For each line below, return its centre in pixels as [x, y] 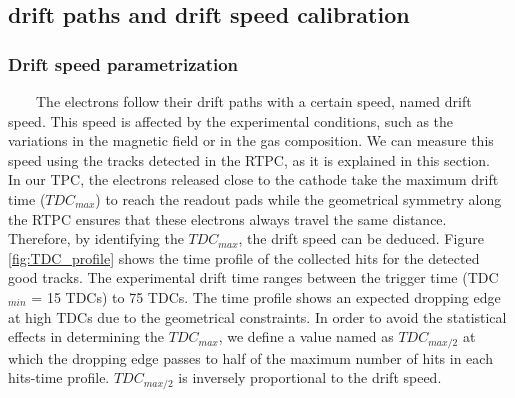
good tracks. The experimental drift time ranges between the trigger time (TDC [253, 277]
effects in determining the [86, 336]
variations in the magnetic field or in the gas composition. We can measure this [251, 140]
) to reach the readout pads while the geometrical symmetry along [298, 198]
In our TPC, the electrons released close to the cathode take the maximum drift [253, 179]
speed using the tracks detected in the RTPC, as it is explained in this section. [249, 159]
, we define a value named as [306, 336]
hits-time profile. [59, 377]
